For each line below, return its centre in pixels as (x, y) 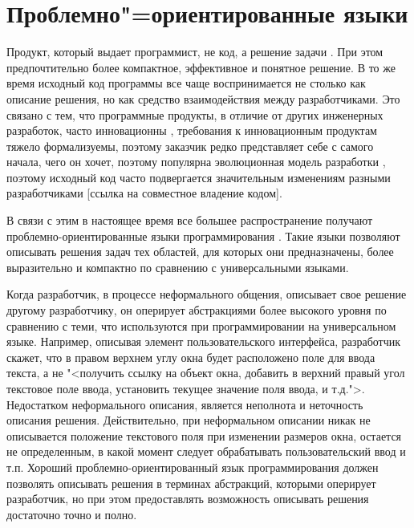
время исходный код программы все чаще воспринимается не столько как (186, 83)
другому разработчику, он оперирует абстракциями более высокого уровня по (197, 310)
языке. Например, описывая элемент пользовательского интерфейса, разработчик (204, 341)
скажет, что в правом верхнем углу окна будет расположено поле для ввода (191, 357)
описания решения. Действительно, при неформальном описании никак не (189, 420)
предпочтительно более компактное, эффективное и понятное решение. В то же (201, 67)
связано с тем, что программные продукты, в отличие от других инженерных (195, 114)
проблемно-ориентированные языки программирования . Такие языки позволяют (203, 236)
